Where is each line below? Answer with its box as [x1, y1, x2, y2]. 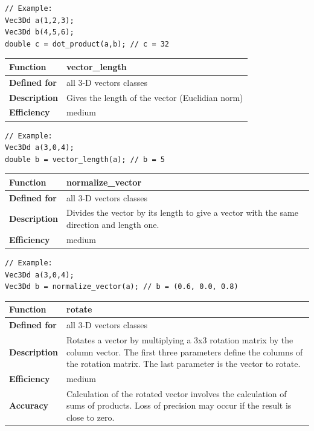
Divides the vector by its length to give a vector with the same [66, 206, 298, 219]
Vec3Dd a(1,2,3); [5, 16, 74, 25]
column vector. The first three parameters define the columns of [66, 345, 303, 358]
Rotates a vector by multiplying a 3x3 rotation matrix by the [66, 333, 293, 346]
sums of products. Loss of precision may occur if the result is [66, 399, 292, 412]
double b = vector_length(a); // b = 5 [5, 155, 165, 164]
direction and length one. [66, 218, 159, 231]
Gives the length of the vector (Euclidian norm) [66, 91, 243, 103]
